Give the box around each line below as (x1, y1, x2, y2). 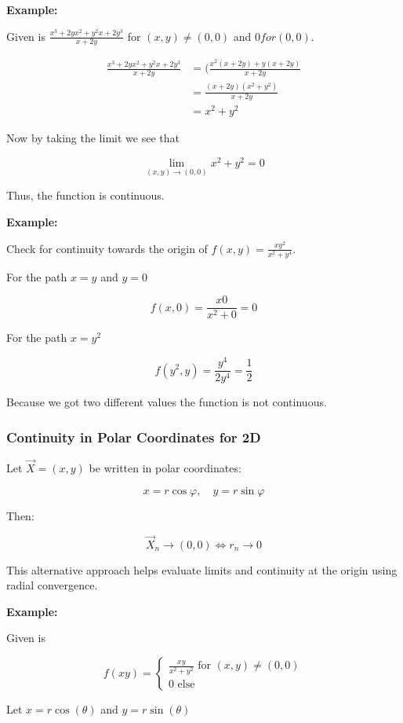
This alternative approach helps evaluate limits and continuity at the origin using (6, 561, 398, 578)
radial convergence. (6, 577, 98, 593)
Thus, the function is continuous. (6, 187, 165, 204)
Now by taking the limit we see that (6, 130, 180, 146)
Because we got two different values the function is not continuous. (6, 394, 327, 410)
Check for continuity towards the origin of (6, 240, 208, 256)
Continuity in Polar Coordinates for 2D (6, 427, 261, 446)
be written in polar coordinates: (89, 460, 241, 476)
